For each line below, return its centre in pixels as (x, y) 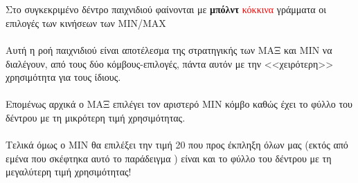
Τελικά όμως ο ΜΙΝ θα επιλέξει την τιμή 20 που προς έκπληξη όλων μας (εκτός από (177, 145)
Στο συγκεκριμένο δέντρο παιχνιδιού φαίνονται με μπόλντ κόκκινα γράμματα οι (166, 9)
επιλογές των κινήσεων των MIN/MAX (86, 22)
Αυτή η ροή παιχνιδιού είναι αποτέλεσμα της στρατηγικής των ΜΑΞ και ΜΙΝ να (169, 49)
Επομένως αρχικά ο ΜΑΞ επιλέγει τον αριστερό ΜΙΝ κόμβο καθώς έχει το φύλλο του (179, 104)
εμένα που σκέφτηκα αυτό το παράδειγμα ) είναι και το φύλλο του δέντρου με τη (169, 158)
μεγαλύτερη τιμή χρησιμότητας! (69, 172)
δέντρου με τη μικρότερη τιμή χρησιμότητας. (96, 117)
